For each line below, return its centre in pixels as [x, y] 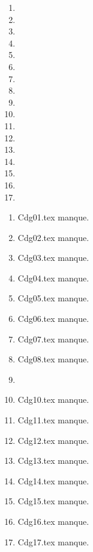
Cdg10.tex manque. [53, 400]
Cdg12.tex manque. [53, 440]
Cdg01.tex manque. [53, 217]
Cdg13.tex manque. [53, 461]
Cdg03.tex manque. [53, 258]
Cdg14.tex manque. [53, 480]
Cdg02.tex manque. [53, 237]
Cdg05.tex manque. [53, 298]
